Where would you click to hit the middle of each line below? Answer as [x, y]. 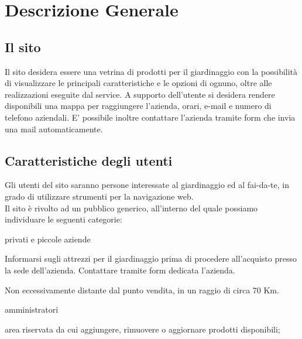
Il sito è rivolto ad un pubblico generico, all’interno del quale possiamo [131, 208]
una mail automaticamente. [54, 129]
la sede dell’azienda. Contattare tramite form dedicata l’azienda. [120, 270]
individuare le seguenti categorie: [64, 219]
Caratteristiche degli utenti [89, 160]
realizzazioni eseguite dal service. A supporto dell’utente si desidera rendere [140, 94]
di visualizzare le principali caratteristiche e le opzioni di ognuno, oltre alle [138, 83]
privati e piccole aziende [48, 239]
